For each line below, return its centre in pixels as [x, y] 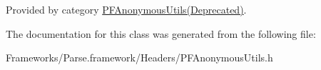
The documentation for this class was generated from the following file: [161, 33]
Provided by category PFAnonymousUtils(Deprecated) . [126, 9]
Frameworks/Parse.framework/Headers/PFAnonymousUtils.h [139, 57]
